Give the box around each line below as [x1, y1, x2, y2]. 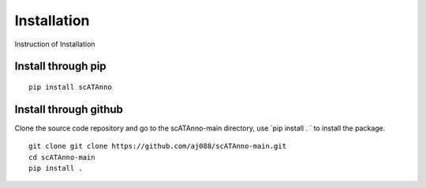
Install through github [14, 102, 124, 116]
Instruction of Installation [14, 39, 95, 49]
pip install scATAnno [28, 83, 112, 91]
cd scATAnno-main [28, 153, 95, 161]
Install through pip [14, 60, 106, 73]
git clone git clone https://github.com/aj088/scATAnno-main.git [28, 142, 287, 151]
